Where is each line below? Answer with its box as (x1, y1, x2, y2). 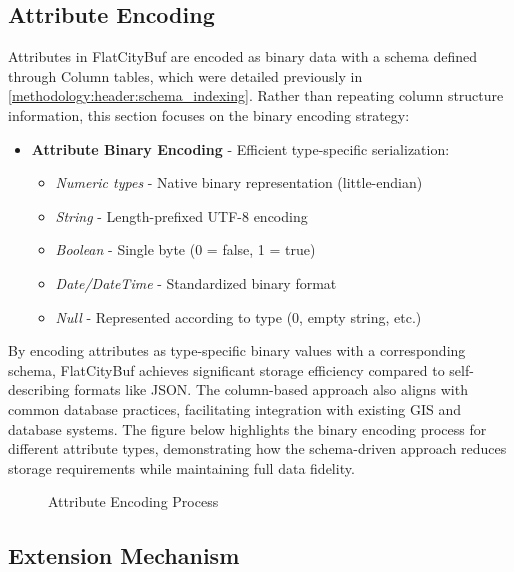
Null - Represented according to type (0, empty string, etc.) (55, 306, 422, 327)
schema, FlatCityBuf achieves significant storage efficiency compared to (8, 359, 445, 380)
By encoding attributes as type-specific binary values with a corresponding (8, 340, 466, 361)
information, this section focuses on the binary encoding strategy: (8, 104, 410, 125)
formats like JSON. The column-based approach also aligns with (74, 379, 468, 400)
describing (8, 379, 70, 400)
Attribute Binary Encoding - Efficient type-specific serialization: (31, 138, 450, 159)
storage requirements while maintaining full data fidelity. (8, 457, 355, 478)
